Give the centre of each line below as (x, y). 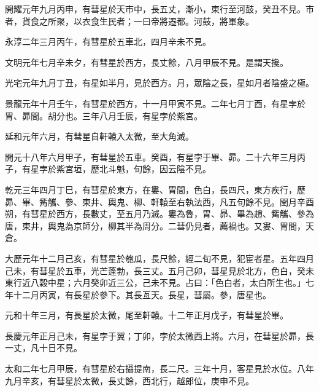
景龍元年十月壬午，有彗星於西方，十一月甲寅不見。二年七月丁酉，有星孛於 (155, 103)
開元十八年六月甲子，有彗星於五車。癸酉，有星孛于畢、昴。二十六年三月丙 (155, 156)
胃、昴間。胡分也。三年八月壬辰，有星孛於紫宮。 (104, 115)
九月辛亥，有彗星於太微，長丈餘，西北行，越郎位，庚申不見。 (129, 380)
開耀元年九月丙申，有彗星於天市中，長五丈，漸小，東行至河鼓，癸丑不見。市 (159, 9)
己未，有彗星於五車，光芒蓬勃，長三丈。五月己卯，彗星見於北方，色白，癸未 (159, 270)
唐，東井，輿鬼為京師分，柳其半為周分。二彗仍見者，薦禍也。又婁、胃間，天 (159, 225)
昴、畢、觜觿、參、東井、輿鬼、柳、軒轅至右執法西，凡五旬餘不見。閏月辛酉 (159, 201)
